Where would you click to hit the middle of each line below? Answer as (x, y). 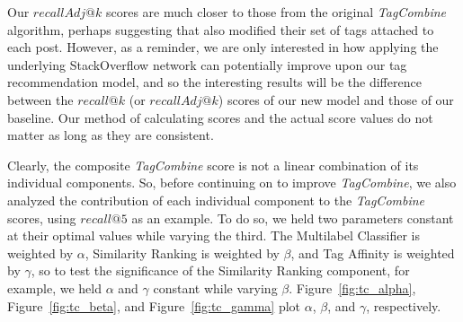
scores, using (42, 218)
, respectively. (404, 305)
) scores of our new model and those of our (336, 99)
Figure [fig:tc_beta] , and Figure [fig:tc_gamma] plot (154, 305)
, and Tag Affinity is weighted (373, 252)
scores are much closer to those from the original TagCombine (276, 12)
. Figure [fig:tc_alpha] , (352, 287)
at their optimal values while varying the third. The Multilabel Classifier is (214, 235)
